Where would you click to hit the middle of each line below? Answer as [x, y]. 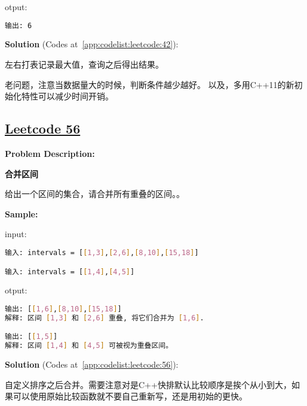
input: [16, 234]
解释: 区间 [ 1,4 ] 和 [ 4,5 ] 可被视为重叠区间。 [89, 346]
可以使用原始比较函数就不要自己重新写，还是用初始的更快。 [130, 396]
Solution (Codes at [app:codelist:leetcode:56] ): [92, 364]
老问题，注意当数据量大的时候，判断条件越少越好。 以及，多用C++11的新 [150, 84]
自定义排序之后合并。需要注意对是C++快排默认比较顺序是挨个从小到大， [148, 384]
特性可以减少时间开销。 [67, 96]
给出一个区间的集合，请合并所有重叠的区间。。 [95, 194]
